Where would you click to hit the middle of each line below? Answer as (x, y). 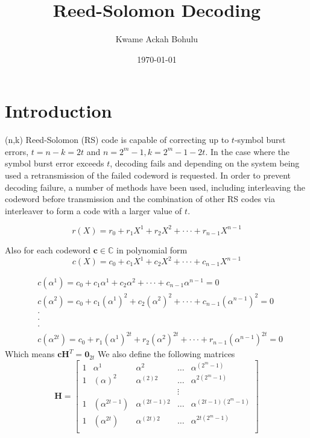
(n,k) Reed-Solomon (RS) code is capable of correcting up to (117, 140)
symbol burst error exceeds (55, 163)
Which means (30, 354)
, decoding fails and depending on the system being (205, 163)
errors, (17, 151)
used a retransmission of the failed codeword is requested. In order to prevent (148, 175)
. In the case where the (248, 151)
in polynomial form (152, 249)
